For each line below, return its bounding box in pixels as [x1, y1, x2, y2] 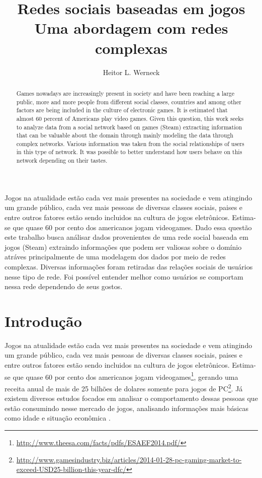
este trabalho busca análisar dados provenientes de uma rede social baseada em [5, 232, 248, 242]
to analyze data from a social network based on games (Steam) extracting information [16, 122, 242, 131]
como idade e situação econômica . [5, 413, 111, 423]
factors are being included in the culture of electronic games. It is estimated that [16, 106, 228, 114]
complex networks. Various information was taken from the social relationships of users [16, 139, 244, 148]
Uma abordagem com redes [34, 18, 228, 38]
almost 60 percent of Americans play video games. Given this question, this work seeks [16, 114, 244, 122]
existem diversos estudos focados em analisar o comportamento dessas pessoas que [5, 393, 258, 403]
